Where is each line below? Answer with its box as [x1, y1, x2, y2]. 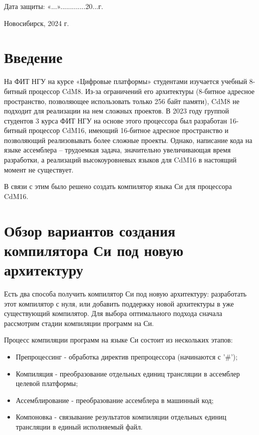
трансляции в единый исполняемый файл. [15, 421, 143, 431]
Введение [4, 47, 63, 67]
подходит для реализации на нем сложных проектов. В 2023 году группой [4, 105, 229, 116]
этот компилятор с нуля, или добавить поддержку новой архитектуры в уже [4, 298, 234, 308]
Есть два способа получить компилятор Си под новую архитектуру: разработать [4, 288, 247, 298]
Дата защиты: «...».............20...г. [4, 1, 103, 11]
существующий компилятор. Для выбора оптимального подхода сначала [4, 308, 223, 318]
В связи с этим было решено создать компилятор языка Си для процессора [4, 181, 232, 191]
